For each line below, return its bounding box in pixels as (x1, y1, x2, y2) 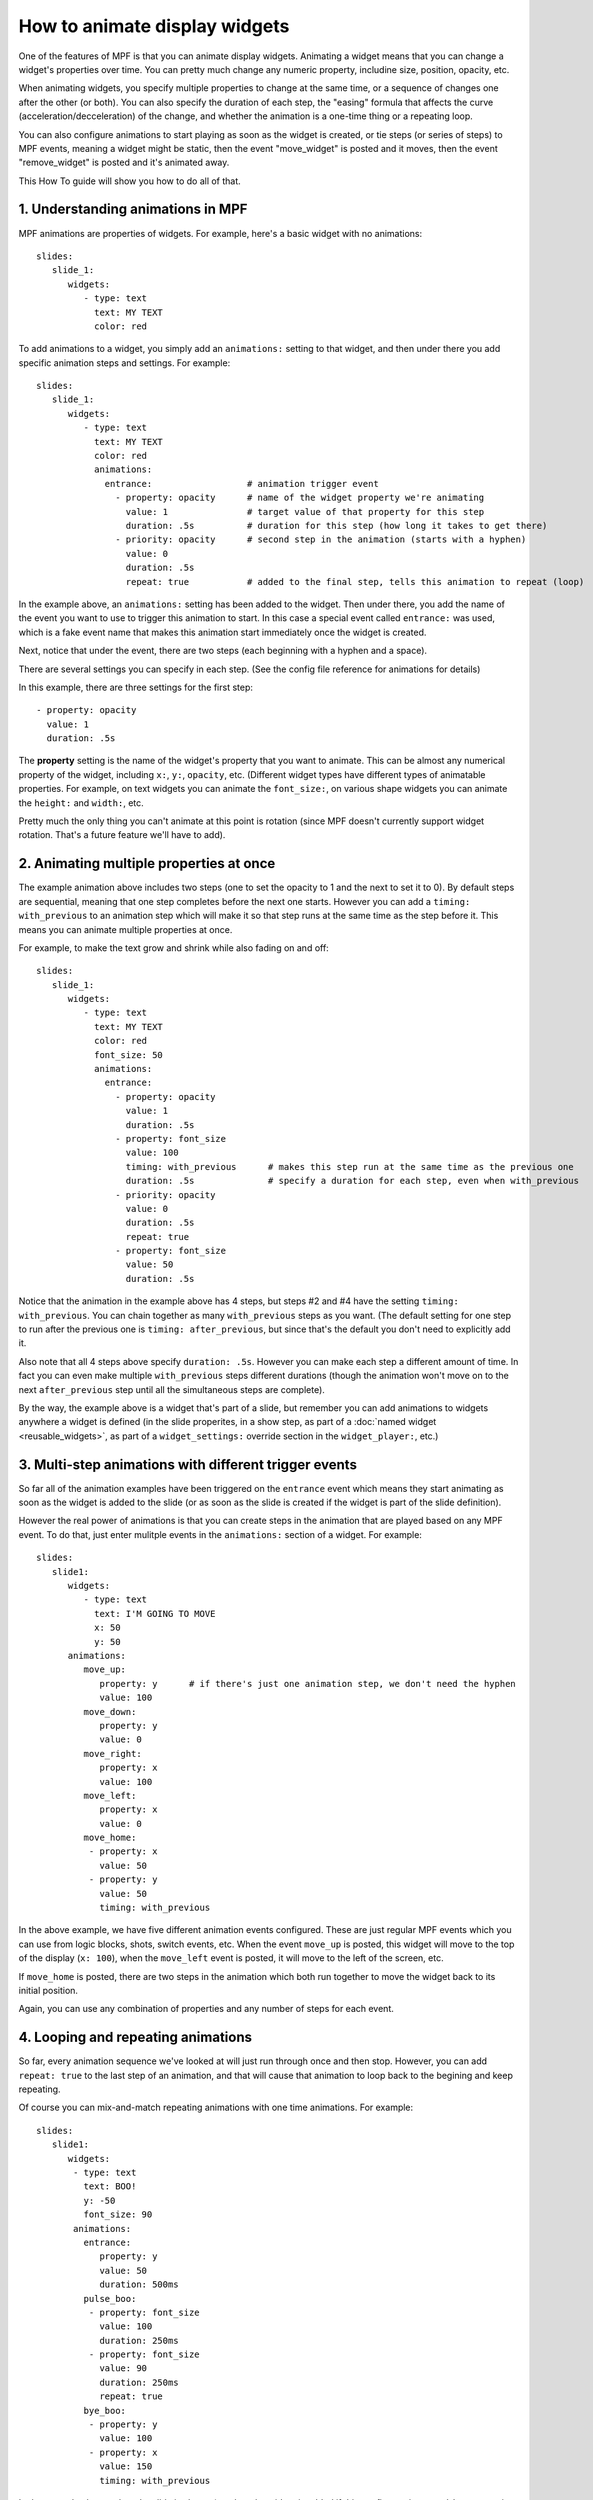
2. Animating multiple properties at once (18, 855, 276, 872)
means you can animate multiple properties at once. (18, 923, 233, 935)
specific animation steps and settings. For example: (18, 356, 231, 369)
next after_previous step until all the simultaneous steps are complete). (18, 1383, 325, 1395)
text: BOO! (83, 2181, 137, 2192)
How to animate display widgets (18, 15, 290, 37)
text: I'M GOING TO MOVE (93, 1608, 216, 1619)
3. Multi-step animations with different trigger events (18, 1456, 357, 1473)
